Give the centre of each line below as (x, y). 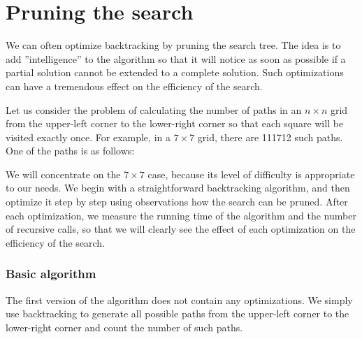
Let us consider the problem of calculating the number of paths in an (154, 109)
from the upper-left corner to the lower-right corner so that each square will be (175, 123)
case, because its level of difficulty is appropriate (251, 174)
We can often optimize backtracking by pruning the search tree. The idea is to (173, 45)
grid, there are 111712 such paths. (270, 137)
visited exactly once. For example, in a (88, 137)
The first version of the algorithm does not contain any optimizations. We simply (179, 300)
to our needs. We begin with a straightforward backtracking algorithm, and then (178, 188)
